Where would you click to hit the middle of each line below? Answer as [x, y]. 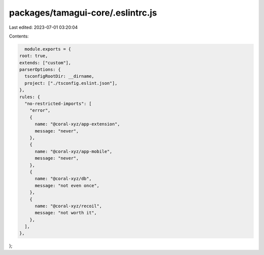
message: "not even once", [67, 186]
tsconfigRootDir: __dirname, [60, 76]
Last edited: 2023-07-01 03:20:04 [44, 27]
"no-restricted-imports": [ [58, 104]
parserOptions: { [40, 70]
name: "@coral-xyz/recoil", [68, 206]
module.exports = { [48, 49]
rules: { [30, 97]
